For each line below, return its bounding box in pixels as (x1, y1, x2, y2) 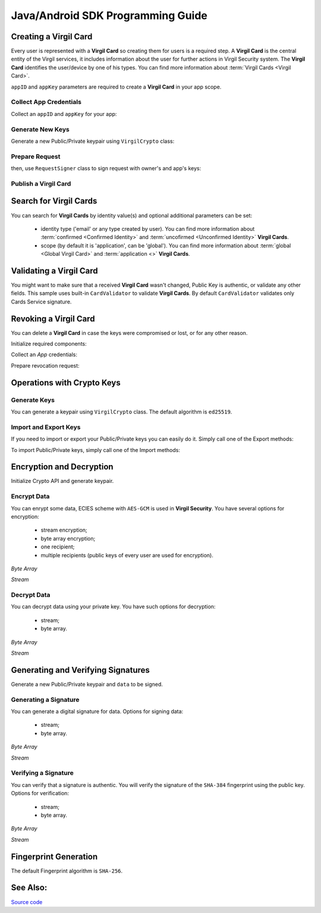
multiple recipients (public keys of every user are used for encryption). (40, 551, 213, 559)
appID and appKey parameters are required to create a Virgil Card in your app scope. (11, 83, 222, 90)
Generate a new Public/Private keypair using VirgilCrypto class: (11, 137, 175, 145)
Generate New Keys (11, 125, 70, 133)
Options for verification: (11, 790, 70, 797)
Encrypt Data (11, 492, 50, 501)
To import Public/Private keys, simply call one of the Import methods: (11, 446, 181, 453)
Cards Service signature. (11, 298, 72, 305)
